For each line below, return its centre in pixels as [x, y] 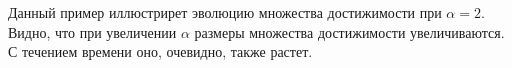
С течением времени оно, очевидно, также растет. [160, 51]
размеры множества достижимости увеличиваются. [349, 31]
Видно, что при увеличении [92, 31]
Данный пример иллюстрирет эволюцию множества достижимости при [225, 12]
